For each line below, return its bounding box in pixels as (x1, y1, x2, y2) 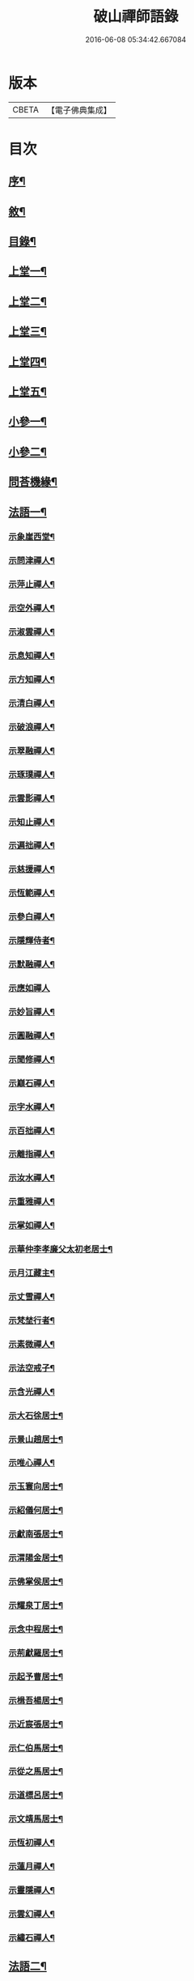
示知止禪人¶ (8, 816, 55, 827)
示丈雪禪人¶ (8, 1290, 55, 1302)
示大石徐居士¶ (8, 1409, 63, 1421)
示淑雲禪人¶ (8, 627, 55, 638)
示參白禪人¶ (8, 912, 55, 923)
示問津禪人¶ (8, 555, 55, 567)
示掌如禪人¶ (8, 1220, 55, 1231)
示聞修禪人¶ (8, 1053, 55, 1065)
